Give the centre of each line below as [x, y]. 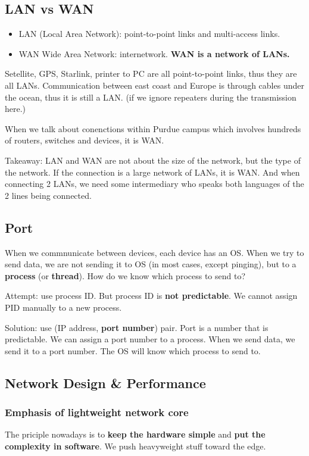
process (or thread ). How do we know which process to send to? [125, 275]
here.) [15, 109]
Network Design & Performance [105, 382]
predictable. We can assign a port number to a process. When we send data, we [150, 339]
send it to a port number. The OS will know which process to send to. [133, 350]
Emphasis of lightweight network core [97, 412]
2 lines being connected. [48, 195]
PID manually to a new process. [63, 307]
